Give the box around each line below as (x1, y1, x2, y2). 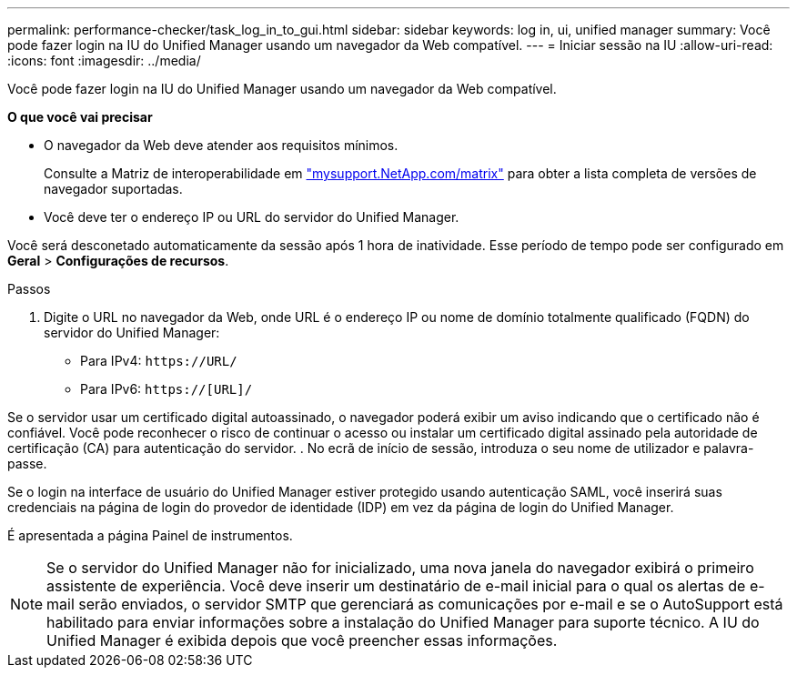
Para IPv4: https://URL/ (80, 353, 237, 368)
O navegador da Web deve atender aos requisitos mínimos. (44, 137, 398, 153)
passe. (7, 456, 47, 471)
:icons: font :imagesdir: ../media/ (7, 53, 201, 68)
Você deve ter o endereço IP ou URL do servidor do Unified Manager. (44, 209, 459, 225)
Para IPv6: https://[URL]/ (80, 381, 253, 397)
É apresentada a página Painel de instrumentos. (7, 528, 293, 543)
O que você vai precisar (7, 109, 153, 125)
